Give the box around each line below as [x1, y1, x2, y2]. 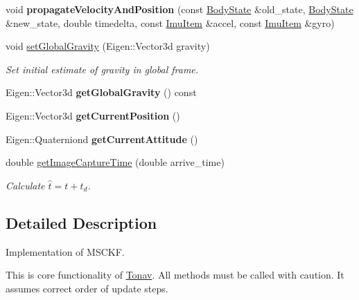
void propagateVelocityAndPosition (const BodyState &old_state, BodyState [6, 2, 353, 16]
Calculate [6, 178, 45, 192]
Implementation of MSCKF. [6, 244, 125, 259]
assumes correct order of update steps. [6, 281, 168, 295]
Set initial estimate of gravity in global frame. [6, 62, 199, 76]
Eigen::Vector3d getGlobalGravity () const [6, 85, 197, 100]
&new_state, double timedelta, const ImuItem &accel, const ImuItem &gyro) [6, 15, 335, 30]
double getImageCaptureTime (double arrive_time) [6, 155, 225, 169]
